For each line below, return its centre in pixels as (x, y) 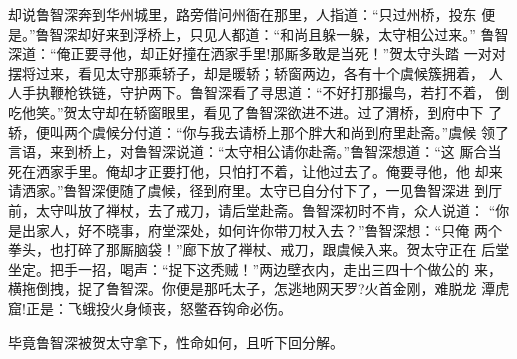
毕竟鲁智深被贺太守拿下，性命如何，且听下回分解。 (176, 341)
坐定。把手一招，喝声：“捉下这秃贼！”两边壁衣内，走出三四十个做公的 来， (255, 268)
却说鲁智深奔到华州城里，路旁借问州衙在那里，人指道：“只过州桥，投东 (242, 14)
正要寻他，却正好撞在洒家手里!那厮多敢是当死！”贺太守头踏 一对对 (288, 53)
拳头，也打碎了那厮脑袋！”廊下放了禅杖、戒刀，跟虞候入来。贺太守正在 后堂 (259, 249)
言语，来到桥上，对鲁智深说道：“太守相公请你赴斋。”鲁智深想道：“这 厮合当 (255, 151)
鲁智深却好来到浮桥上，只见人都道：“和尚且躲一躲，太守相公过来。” (255, 33)
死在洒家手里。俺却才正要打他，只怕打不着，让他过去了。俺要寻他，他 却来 (255, 170)
